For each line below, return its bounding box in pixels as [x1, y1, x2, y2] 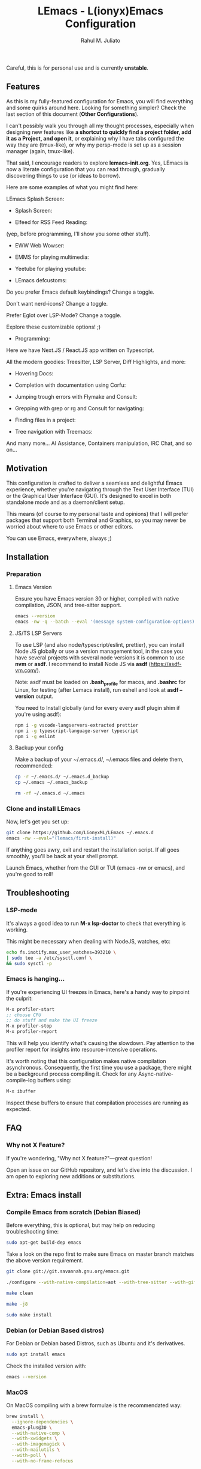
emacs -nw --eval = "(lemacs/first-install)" [6, 835, 117, 841]
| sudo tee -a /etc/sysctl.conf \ [6, 955, 93, 961]
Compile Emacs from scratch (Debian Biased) [6, 1208, 141, 1216]
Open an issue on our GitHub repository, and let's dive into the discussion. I [6, 1166, 193, 1174]
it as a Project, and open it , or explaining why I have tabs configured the [6, 135, 184, 142]
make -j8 [6, 1301, 28, 1307]
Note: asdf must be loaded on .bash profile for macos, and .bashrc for [14, 679, 186, 687]
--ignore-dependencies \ [11, 1419, 74, 1425]
